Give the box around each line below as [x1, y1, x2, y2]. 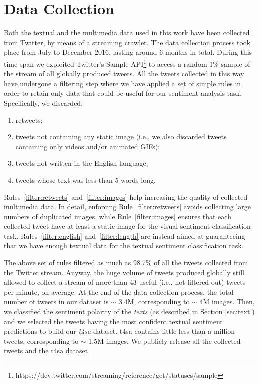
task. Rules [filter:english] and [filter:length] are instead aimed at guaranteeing [4, 230, 245, 241]
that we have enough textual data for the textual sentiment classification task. [4, 240, 244, 251]
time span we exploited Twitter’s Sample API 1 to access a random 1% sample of [4, 57, 250, 69]
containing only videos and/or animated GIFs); [15, 141, 160, 151]
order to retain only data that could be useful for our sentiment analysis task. [4, 88, 242, 98]
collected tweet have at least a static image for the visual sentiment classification [4, 221, 251, 231]
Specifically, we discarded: [4, 97, 83, 108]
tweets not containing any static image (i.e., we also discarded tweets [15, 131, 227, 142]
